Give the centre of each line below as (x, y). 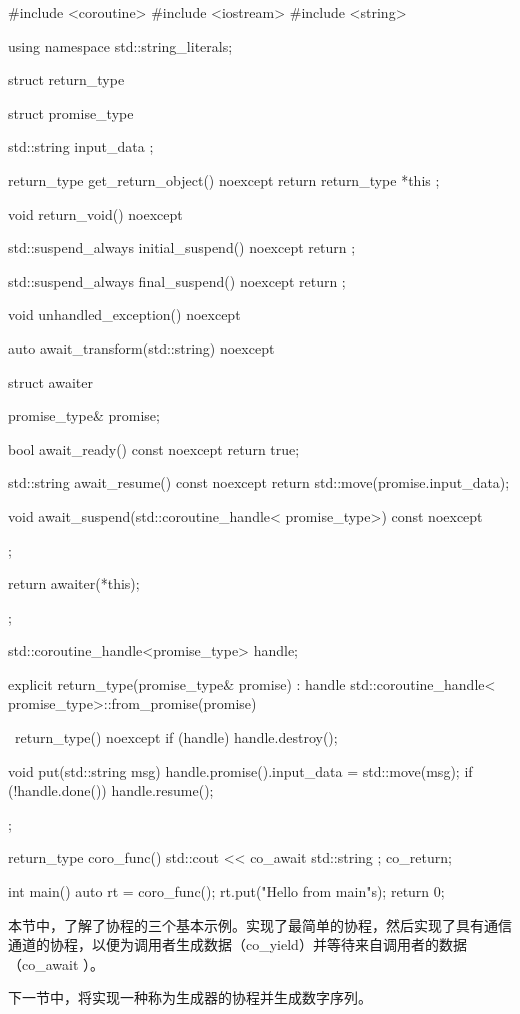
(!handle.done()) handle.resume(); (111, 790)
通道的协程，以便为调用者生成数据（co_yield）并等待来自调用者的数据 (237, 944)
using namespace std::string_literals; (120, 45)
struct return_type (66, 79)
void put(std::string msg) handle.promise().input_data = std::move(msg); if (240, 770)
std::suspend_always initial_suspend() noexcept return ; (182, 247)
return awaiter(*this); (74, 583)
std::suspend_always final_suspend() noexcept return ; (177, 280)
